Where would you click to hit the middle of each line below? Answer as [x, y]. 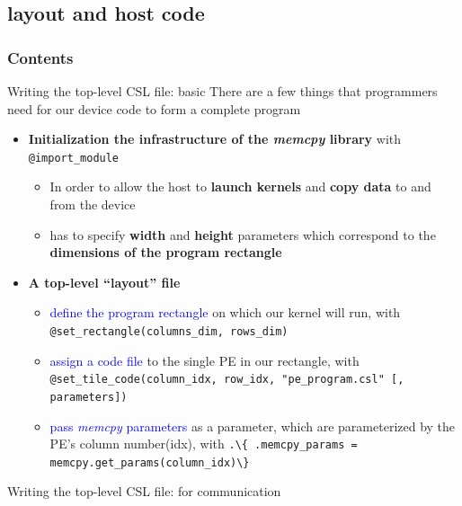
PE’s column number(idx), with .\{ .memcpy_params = [204, 444]
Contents [40, 57]
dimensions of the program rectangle [166, 252]
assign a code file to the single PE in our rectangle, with [204, 360]
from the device [93, 204]
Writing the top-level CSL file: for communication [144, 491]
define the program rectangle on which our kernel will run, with [225, 312]
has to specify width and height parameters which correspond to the [243, 234]
